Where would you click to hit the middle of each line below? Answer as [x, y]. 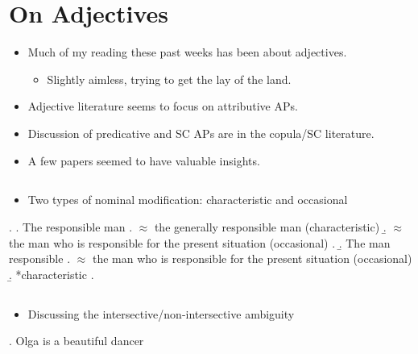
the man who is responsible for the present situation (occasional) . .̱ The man [200, 242]
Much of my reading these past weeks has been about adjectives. [187, 52]
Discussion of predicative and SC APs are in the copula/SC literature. [201, 133]
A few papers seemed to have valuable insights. [144, 160]
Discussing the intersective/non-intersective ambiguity [161, 313]
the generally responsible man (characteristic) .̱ [270, 227]
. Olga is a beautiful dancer [77, 341]
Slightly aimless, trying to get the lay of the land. [169, 79]
